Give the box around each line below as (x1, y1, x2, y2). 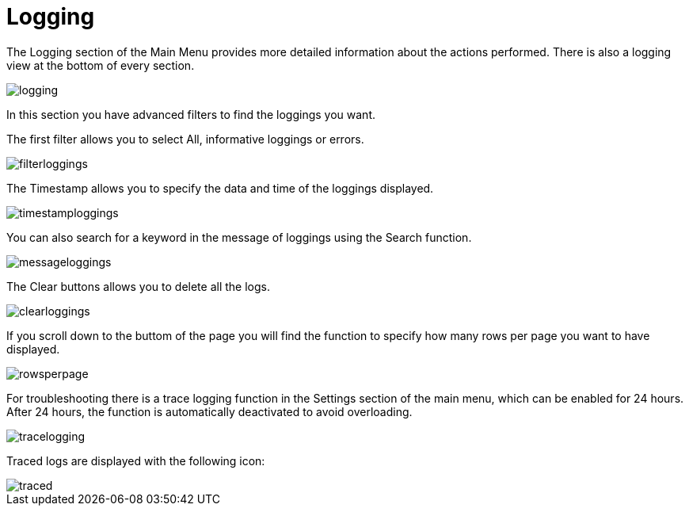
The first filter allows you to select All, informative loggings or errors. (6, 132, 364, 146)
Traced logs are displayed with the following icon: (6, 453, 265, 468)
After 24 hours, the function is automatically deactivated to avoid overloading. (6, 404, 413, 418)
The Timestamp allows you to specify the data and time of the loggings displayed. (6, 181, 434, 195)
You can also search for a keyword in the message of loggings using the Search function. (6, 230, 472, 244)
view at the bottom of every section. (6, 58, 195, 72)
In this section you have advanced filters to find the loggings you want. (6, 107, 376, 121)
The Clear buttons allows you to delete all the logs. (6, 279, 270, 293)
